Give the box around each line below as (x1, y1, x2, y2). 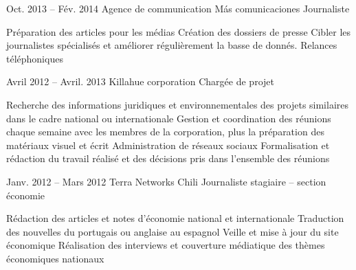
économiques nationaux (6, 251, 104, 265)
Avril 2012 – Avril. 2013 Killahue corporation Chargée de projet (6, 74, 274, 89)
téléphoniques (6, 51, 63, 65)
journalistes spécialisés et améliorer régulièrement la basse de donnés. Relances (6, 38, 337, 52)
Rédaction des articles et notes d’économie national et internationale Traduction (6, 211, 344, 225)
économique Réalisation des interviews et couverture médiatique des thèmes (6, 238, 325, 252)
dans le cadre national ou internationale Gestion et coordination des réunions (6, 111, 331, 125)
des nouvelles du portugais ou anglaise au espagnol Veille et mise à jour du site (6, 224, 339, 238)
